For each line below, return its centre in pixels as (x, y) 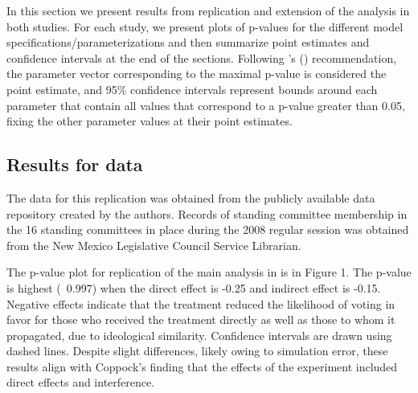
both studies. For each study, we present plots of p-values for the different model (205, 26)
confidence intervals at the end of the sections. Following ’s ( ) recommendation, (202, 57)
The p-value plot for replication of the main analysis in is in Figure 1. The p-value (209, 272)
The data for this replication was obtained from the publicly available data (191, 197)
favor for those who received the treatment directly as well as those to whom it (201, 319)
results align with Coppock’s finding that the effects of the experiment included (202, 366)
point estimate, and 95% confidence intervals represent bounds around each (192, 89)
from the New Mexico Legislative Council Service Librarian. (154, 245)
